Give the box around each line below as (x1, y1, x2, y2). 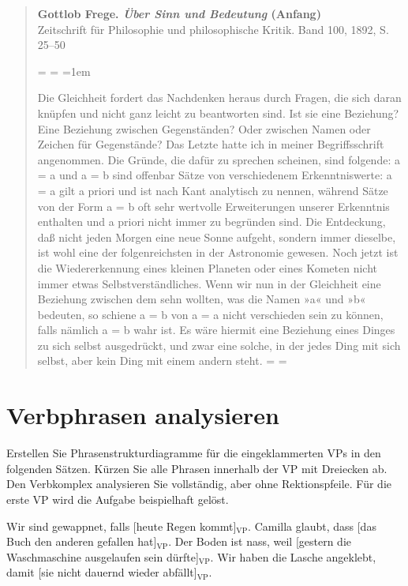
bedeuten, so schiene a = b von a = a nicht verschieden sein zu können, (37, 306, 384, 322)
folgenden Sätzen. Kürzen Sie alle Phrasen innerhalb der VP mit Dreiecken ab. (6, 460, 387, 476)
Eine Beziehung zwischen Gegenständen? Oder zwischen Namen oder (37, 120, 371, 137)
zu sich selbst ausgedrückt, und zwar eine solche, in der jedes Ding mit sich (37, 336, 401, 353)
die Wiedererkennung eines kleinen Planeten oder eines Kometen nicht (37, 259, 377, 276)
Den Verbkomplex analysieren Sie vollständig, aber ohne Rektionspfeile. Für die (6, 475, 391, 492)
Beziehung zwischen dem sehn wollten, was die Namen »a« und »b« (37, 291, 366, 307)
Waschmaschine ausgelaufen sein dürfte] (6, 548, 199, 565)
